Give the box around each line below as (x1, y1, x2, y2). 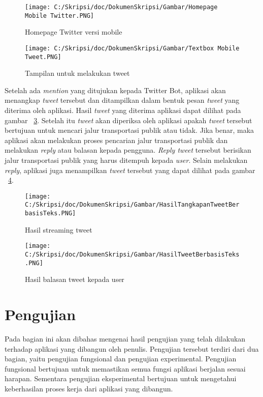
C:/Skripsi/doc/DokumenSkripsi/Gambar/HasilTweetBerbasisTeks (25, 250, 240, 258)
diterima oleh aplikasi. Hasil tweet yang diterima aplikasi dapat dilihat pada (5, 105, 241, 115)
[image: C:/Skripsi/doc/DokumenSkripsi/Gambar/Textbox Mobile (25, 44, 240, 52)
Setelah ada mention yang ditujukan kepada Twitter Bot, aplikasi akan (5, 84, 226, 95)
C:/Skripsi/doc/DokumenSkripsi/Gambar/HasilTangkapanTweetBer (25, 201, 240, 209)
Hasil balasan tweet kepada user (25, 274, 124, 285)
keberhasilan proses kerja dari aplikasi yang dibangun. (5, 383, 173, 393)
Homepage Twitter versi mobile (25, 26, 122, 37)
